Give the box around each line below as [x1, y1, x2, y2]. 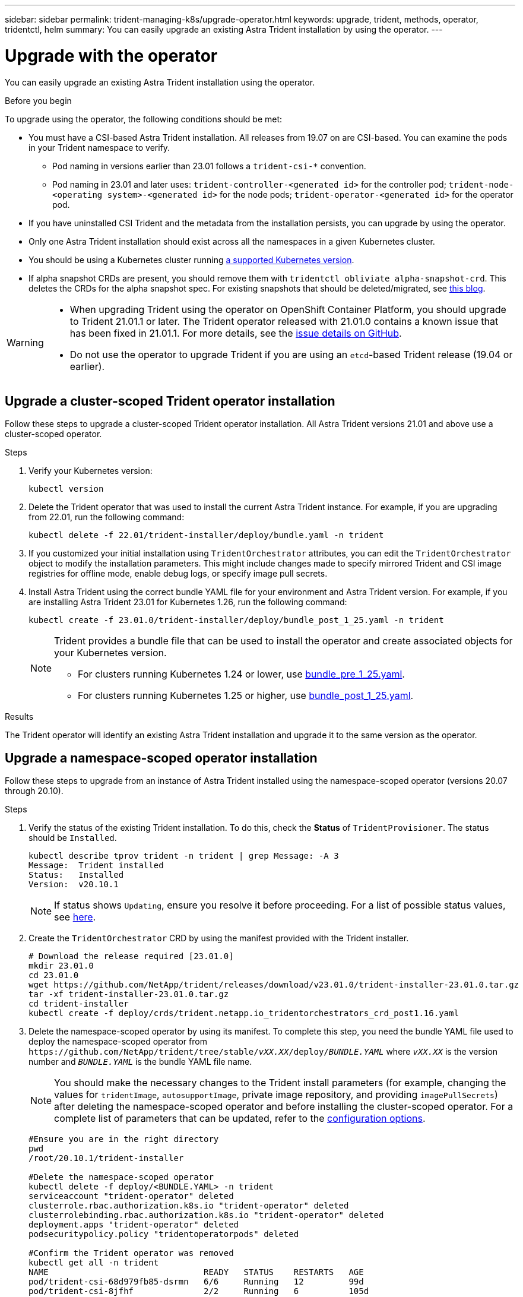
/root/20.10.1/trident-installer [28, 1153, 184, 1163]
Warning [7, 336, 44, 349]
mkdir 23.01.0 [28, 961, 94, 971]
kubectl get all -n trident [28, 1258, 159, 1268]
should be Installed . [28, 833, 117, 843]
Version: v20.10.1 [28, 880, 119, 890]
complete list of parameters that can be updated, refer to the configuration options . [54, 1112, 426, 1125]
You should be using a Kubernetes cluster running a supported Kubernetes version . [28, 254, 354, 265]
